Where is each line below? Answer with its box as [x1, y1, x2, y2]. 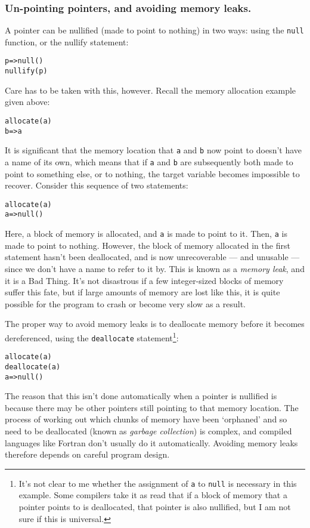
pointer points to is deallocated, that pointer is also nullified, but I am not [18, 501, 291, 512]
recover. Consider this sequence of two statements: [5, 179, 188, 192]
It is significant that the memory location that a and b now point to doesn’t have [5, 144, 302, 156]
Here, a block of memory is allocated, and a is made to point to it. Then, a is [5, 227, 287, 240]
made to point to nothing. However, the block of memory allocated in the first [5, 239, 290, 251]
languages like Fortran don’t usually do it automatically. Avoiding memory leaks [5, 436, 298, 449]
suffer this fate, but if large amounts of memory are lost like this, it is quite [5, 286, 280, 298]
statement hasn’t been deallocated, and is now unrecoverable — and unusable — [5, 251, 300, 263]
